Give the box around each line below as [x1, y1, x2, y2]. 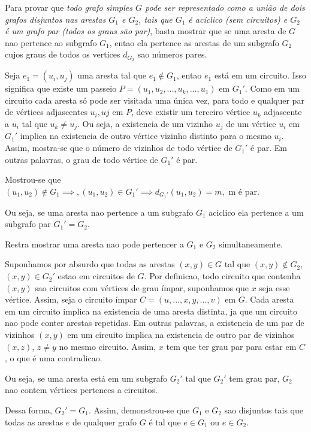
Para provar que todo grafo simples [5, 1, 133, 13]
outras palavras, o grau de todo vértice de [5, 153, 158, 165]
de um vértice [226, 117, 276, 130]
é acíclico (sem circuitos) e [188, 13, 288, 25]
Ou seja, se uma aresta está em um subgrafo [5, 371, 168, 384]
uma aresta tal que [77, 69, 147, 81]
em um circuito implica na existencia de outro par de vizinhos [67, 328, 295, 341]
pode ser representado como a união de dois [145, 1, 305, 13]
